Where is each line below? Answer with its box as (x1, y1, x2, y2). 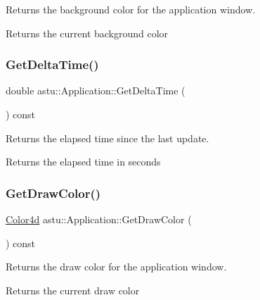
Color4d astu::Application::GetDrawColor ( (6, 212, 192, 226)
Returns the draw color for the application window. (6, 259, 227, 274)
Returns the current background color (6, 25, 169, 40)
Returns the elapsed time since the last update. (6, 130, 209, 145)
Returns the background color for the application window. (6, 2, 256, 16)
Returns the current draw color (6, 282, 140, 297)
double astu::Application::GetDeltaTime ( (6, 83, 186, 98)
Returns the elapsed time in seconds (6, 154, 161, 169)
